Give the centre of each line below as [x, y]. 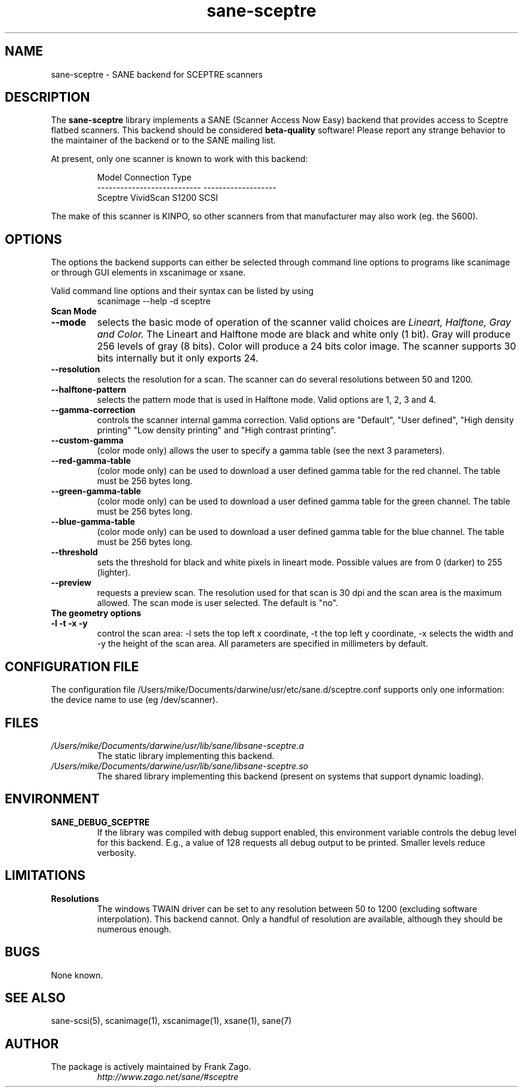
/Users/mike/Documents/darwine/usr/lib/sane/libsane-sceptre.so [180, 766]
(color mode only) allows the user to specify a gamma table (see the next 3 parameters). [271, 451]
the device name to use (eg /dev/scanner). [134, 700]
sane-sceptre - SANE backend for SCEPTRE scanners [157, 74]
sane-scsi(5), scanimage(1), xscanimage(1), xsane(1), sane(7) [171, 1021]
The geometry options [96, 613]
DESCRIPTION [47, 97]
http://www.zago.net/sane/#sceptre [168, 1077]
